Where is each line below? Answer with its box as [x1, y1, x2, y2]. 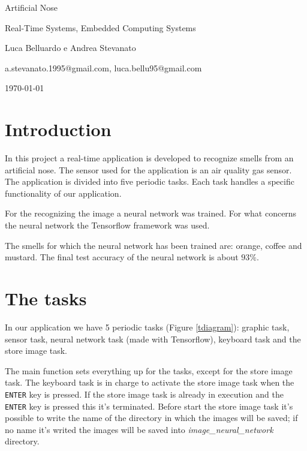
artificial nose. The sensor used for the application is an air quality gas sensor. [5, 163, 292, 176]
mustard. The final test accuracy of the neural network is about [5, 251, 239, 263]
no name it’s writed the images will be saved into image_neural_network [5, 423, 273, 435]
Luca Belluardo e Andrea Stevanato [5, 41, 136, 54]
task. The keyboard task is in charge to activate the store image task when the [5, 376, 294, 389]
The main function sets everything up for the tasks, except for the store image [5, 364, 293, 377]
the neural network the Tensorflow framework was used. [5, 219, 210, 231]
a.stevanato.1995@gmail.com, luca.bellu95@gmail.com [5, 61, 202, 74]
